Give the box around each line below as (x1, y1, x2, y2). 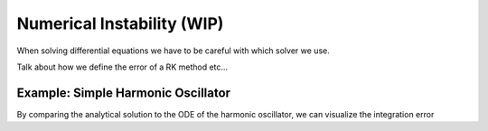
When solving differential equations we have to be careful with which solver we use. (16, 45, 330, 56)
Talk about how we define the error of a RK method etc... (16, 61, 229, 72)
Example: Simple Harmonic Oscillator (16, 85, 230, 100)
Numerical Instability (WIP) (16, 14, 224, 33)
